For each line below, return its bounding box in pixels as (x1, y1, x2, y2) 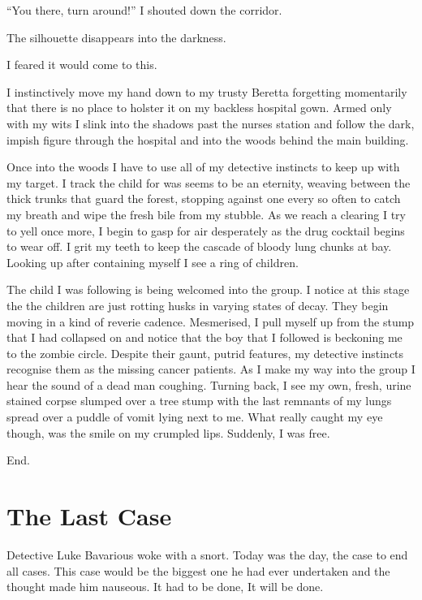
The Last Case (6, 499, 172, 533)
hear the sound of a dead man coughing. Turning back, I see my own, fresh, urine (6, 376, 411, 393)
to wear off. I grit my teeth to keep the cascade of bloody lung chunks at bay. (6, 238, 392, 255)
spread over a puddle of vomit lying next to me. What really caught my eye (6, 408, 383, 425)
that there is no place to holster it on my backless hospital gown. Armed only (6, 99, 392, 116)
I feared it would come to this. (6, 56, 157, 73)
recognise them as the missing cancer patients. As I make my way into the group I (6, 360, 416, 378)
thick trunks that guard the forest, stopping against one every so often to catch (6, 190, 401, 207)
